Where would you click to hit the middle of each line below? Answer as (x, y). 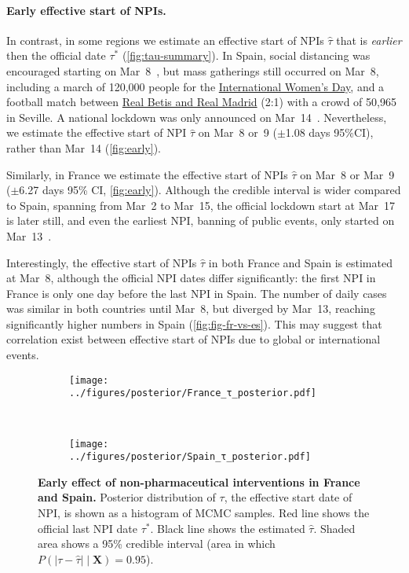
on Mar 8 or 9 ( (237, 132)
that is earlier (369, 40)
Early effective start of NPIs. (86, 10)
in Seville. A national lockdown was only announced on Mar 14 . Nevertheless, (197, 117)
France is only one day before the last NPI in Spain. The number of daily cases (197, 293)
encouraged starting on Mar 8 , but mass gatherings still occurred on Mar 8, (193, 70)
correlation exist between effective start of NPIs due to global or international (194, 339)
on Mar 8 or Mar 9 (347, 174)
